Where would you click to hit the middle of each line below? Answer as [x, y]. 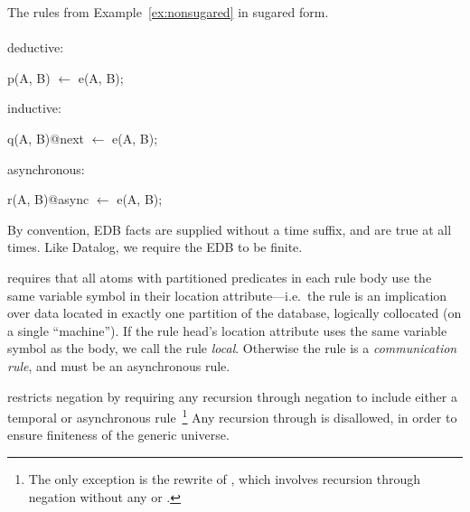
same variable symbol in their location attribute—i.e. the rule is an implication [227, 295]
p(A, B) [29, 77]
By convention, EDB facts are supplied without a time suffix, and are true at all [230, 229]
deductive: [36, 47]
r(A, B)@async [48, 199]
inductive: [34, 108]
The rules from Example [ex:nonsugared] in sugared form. [168, 12]
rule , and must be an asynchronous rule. [119, 365]
